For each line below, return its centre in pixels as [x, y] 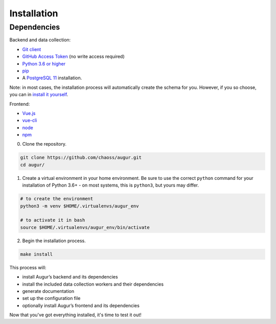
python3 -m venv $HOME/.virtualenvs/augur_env [79, 206]
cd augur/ [32, 165]
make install [37, 254]
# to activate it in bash [53, 220]
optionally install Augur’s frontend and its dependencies [81, 305]
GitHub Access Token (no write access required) [73, 57]
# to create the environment [57, 199]
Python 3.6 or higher [44, 63]
